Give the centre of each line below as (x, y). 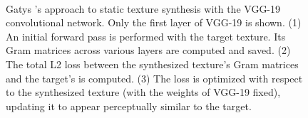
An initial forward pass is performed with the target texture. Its (146, 36)
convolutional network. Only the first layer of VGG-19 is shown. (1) (154, 22)
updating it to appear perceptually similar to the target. (129, 106)
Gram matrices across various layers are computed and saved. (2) (148, 50)
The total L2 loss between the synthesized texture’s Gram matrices (152, 64)
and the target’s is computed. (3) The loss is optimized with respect (154, 78)
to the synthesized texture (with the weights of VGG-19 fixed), (143, 92)
